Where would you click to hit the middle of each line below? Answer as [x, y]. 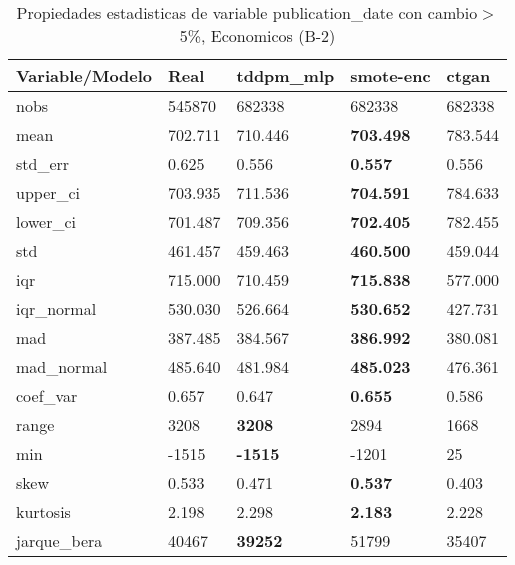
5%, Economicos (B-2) [257, 35]
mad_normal [62, 366]
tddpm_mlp [285, 75]
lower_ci [46, 221]
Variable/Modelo [84, 75]
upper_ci [48, 192]
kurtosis [43, 511]
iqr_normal [56, 308]
